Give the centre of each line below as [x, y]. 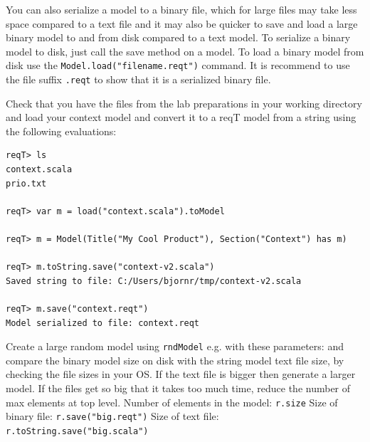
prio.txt [26, 183]
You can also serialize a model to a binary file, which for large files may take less [181, 9]
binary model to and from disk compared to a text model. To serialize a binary [178, 37]
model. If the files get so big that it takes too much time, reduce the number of [178, 388]
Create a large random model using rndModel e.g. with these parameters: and [175, 346]
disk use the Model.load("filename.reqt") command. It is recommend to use [178, 65]
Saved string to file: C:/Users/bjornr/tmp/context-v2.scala [154, 281]
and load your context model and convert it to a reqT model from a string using [181, 117]
